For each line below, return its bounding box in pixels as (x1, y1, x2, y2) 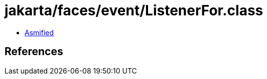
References (5, 45, 63, 58)
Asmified (25, 28, 54, 37)
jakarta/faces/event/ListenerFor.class (5, 2, 263, 19)
